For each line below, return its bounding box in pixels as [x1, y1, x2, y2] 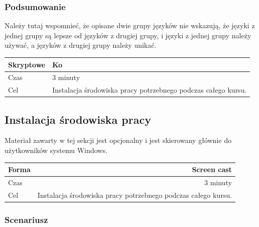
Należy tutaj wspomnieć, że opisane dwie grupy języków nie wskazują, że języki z [5, 20, 255, 31]
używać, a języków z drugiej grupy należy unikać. [5, 40, 156, 50]
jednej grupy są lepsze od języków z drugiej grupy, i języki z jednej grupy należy [5, 30, 251, 40]
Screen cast [192, 164, 232, 175]
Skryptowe [8, 59, 45, 69]
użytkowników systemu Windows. [5, 145, 108, 156]
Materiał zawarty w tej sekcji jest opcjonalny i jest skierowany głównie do [5, 135, 232, 145]
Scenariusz [5, 213, 48, 225]
